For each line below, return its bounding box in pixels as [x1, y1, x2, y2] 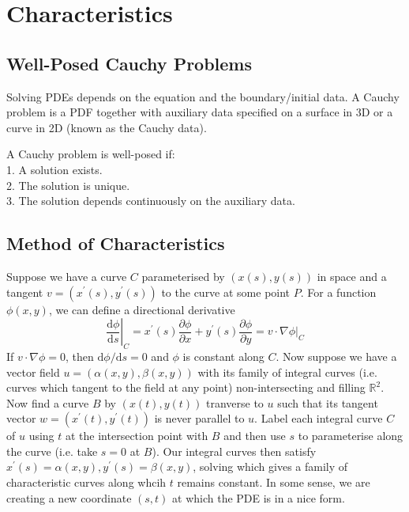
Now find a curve [6, 394, 89, 411]
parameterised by [141, 267, 225, 284]
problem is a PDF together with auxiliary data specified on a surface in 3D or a [6, 104, 393, 120]
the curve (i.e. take [6, 442, 98, 459]
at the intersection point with [66, 427, 208, 444]
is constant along [182, 347, 265, 364]
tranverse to [205, 394, 264, 411]
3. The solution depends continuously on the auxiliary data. [6, 192, 295, 209]
